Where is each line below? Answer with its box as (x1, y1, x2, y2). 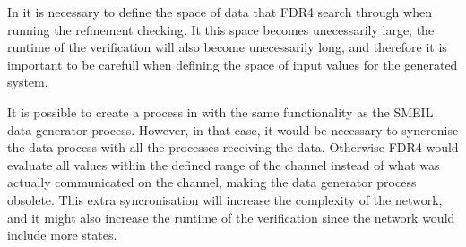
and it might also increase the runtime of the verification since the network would (7, 208, 455, 226)
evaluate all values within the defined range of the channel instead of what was (7, 155, 440, 174)
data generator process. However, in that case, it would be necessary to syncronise (7, 120, 459, 139)
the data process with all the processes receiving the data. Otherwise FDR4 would (7, 138, 459, 157)
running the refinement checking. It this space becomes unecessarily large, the (7, 20, 435, 38)
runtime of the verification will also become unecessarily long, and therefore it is (7, 38, 447, 56)
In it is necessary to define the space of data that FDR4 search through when (7, 3, 432, 21)
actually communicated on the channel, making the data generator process (7, 173, 417, 192)
